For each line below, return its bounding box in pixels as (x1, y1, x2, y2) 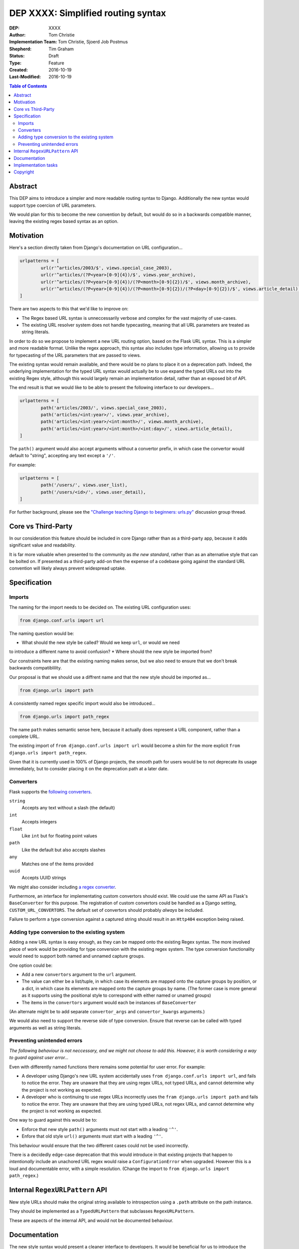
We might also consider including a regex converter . (9, 884, 117, 890)
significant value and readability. (9, 542, 76, 548)
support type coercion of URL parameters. (9, 202, 97, 208)
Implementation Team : (9, 39, 57, 45)
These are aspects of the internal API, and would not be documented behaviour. (9, 1217, 174, 1224)
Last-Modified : (9, 74, 41, 80)
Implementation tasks (13, 162, 58, 168)
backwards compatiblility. (9, 665, 62, 671)
